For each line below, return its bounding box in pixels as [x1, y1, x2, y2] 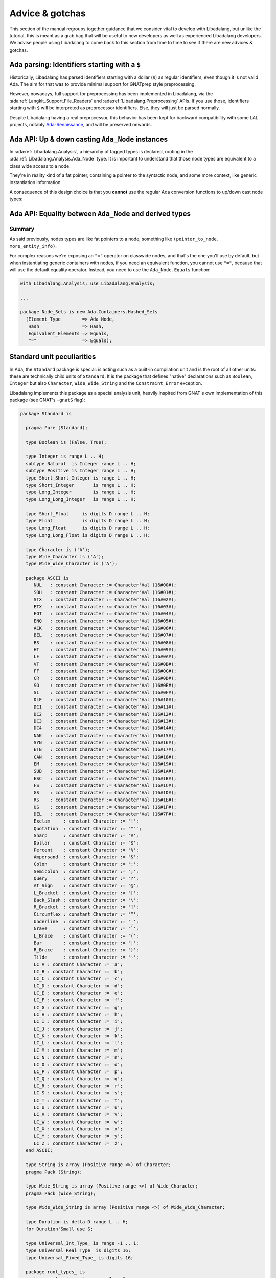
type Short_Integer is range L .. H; [26, 482, 136, 488]
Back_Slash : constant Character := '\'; [33, 897, 139, 903]
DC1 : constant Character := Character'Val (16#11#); [33, 704, 177, 710]
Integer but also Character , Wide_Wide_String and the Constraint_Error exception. [9, 380, 202, 386]
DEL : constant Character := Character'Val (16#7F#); [33, 811, 177, 817]
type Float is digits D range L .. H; [26, 518, 150, 523]
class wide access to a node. [9, 163, 71, 169]
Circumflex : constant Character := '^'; [33, 911, 139, 917]
